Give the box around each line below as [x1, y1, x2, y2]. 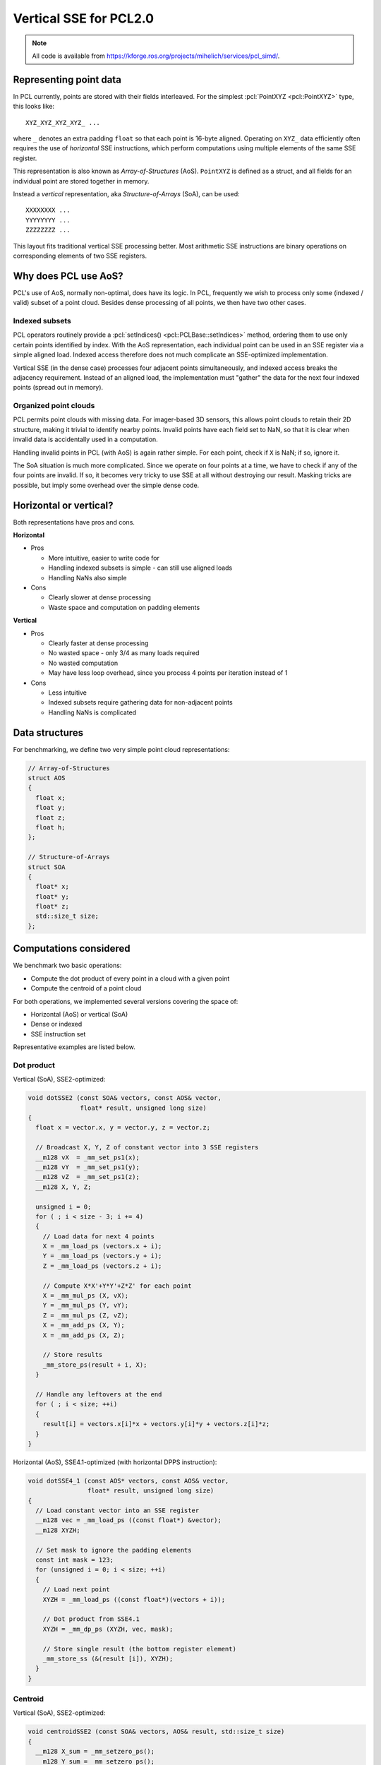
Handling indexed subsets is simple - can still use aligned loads [48, 563, 233, 572]
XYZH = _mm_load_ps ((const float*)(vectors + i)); [42, 1596, 226, 1603]
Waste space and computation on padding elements [48, 603, 200, 611]
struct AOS [28, 774, 66, 782]
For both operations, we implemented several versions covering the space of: [13, 997, 238, 1005]
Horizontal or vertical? [13, 499, 114, 511]
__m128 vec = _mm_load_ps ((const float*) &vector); [35, 1516, 222, 1524]
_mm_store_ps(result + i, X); [42, 1360, 147, 1369]
